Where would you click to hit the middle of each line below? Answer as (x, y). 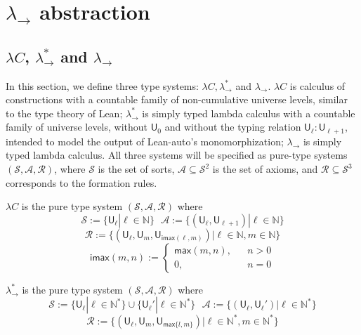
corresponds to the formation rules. (81, 182)
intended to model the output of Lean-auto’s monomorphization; (145, 141)
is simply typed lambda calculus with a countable (249, 113)
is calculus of (317, 85)
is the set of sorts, (136, 169)
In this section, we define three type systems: (102, 85)
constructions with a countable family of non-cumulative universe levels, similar (177, 99)
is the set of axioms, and (265, 169)
